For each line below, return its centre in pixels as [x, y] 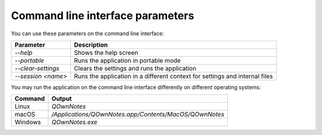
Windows [28, 122]
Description [91, 45]
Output [62, 99]
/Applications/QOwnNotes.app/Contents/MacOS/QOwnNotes [138, 115]
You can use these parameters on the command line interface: [87, 33]
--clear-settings [37, 68]
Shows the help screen [106, 53]
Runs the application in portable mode [127, 60]
